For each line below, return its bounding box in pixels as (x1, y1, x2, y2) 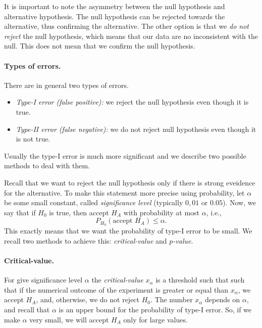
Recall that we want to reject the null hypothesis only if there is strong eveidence (4, 177, 255, 188)
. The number (150, 294, 193, 305)
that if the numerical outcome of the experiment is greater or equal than (4, 284, 228, 295)
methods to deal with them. (4, 160, 90, 171)
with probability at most (123, 207, 200, 217)
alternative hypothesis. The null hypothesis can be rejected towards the (4, 11, 225, 21)
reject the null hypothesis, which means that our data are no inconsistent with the (4, 30, 258, 41)
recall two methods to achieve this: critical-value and (4, 235, 167, 246)
